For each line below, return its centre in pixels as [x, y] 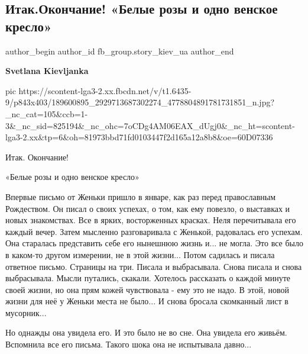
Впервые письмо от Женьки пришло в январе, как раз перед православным [141, 196]
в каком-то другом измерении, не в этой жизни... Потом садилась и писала [140, 254]
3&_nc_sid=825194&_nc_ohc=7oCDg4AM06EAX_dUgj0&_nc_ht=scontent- [150, 125]
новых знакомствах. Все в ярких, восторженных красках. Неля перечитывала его [151, 220]
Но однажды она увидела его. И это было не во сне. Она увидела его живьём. [146, 332]
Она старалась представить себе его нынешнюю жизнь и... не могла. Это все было [154, 243]
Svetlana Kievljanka [47, 71]
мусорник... [26, 312]
